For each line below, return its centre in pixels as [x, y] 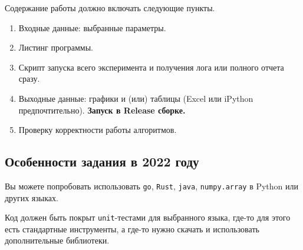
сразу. [29, 79]
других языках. [32, 197]
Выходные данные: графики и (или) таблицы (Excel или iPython [136, 98]
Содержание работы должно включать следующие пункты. [110, 8]
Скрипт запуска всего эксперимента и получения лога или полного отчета [151, 67]
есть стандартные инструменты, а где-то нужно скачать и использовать [132, 229]
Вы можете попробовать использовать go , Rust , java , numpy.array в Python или [152, 186]
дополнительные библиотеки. [57, 240]
